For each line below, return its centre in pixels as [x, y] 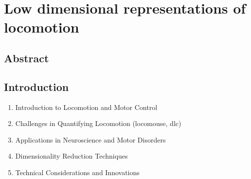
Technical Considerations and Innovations [77, 172]
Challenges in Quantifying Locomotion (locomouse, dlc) [98, 123]
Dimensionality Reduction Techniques [72, 156]
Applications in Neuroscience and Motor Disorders [90, 139]
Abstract [27, 58]
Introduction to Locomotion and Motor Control [86, 107]
